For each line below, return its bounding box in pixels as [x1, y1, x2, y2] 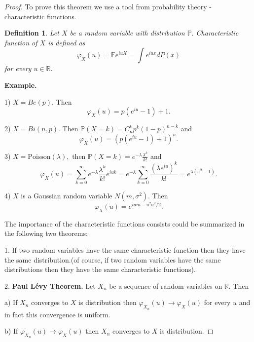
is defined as [48, 37, 85, 47]
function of [4, 37, 37, 47]
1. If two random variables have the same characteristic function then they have [4, 245, 246, 255]
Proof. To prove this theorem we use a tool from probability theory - [4, 1, 212, 11]
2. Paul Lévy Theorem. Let [4, 280, 96, 291]
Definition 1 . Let [4, 28, 59, 38]
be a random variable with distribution [70, 28, 185, 38]
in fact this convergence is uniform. [4, 309, 110, 319]
